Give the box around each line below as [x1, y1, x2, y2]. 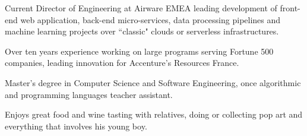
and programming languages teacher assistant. [5, 88, 173, 100]
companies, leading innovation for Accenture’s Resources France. [5, 56, 239, 69]
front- [280, 2, 300, 14]
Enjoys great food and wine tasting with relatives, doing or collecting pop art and [5, 108, 303, 121]
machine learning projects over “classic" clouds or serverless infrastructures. [5, 25, 279, 37]
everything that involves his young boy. [5, 119, 147, 132]
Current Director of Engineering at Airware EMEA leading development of [5, 2, 277, 14]
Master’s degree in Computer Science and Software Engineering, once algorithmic [5, 76, 301, 88]
